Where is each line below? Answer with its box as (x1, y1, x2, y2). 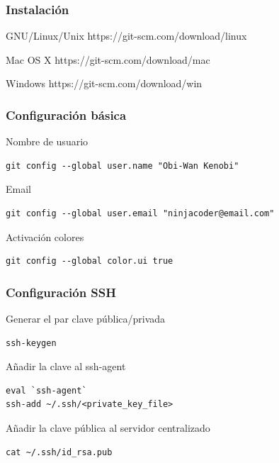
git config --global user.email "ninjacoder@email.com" (6, 208, 275, 218)
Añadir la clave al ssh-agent (6, 359, 126, 374)
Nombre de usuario (6, 134, 89, 149)
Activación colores (6, 229, 84, 244)
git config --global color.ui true (6, 256, 173, 267)
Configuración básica (6, 106, 127, 123)
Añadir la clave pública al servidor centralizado (6, 420, 210, 435)
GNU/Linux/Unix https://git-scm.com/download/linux (6, 28, 247, 43)
